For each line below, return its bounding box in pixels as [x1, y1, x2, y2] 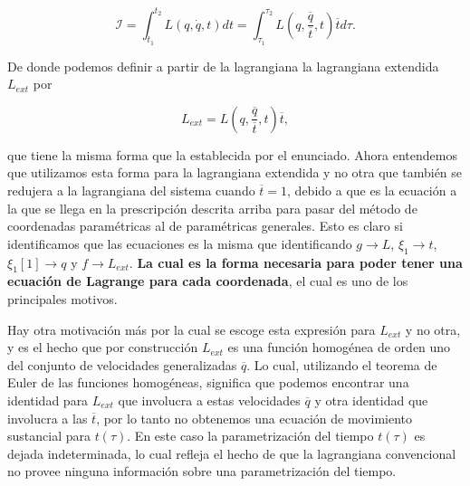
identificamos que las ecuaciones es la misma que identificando [7, 233, 352, 253]
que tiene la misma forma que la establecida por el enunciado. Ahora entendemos [7, 145, 457, 164]
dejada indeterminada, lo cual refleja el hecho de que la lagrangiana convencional [7, 443, 456, 462]
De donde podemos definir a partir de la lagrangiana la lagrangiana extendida [7, 56, 439, 75]
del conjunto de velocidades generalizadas [7, 355, 237, 374]
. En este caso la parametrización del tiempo [127, 426, 374, 445]
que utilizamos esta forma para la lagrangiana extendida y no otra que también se [7, 163, 463, 182]
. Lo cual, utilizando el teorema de [246, 355, 437, 374]
